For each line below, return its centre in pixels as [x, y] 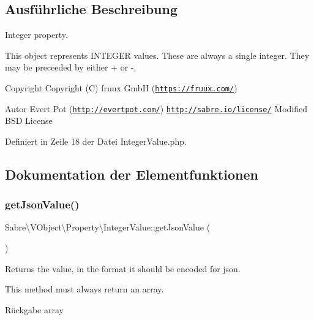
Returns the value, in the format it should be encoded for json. [123, 268]
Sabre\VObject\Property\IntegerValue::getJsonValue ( [108, 227]
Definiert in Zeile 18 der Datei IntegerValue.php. [96, 141]
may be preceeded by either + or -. [71, 67]
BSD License [29, 120]
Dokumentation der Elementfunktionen [132, 174]
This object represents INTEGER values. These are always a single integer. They [157, 55]
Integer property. [36, 35]
